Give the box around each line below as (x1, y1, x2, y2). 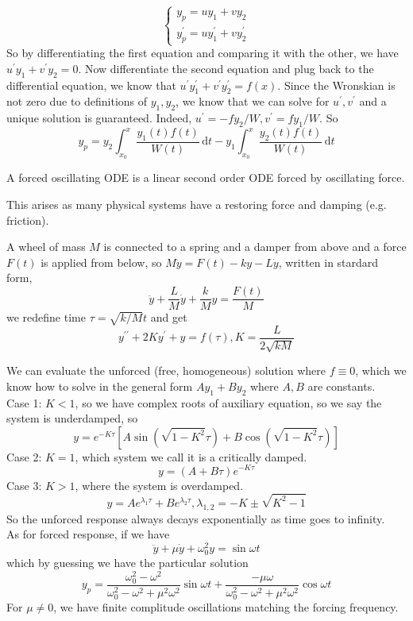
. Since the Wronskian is (277, 76, 396, 93)
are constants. (307, 377, 376, 394)
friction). (6, 211, 49, 228)
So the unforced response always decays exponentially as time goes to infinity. (6, 510, 385, 526)
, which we (355, 362, 407, 379)
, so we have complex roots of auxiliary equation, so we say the (75, 394, 382, 411)
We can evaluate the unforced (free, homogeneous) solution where (6, 362, 326, 379)
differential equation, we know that (6, 76, 176, 93)
